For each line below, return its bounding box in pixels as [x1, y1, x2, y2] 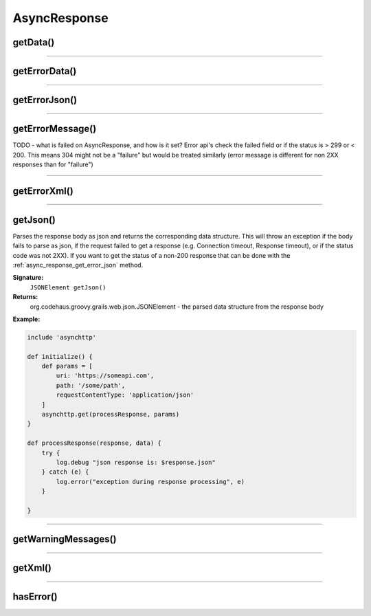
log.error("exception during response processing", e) [56, 478, 245, 485]
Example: [12, 315, 41, 323]
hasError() [12, 591, 58, 603]
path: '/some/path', [56, 382, 126, 389]
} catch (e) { [41, 468, 89, 476]
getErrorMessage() [12, 123, 97, 135]
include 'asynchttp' [27, 333, 96, 341]
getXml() [12, 562, 52, 574]
